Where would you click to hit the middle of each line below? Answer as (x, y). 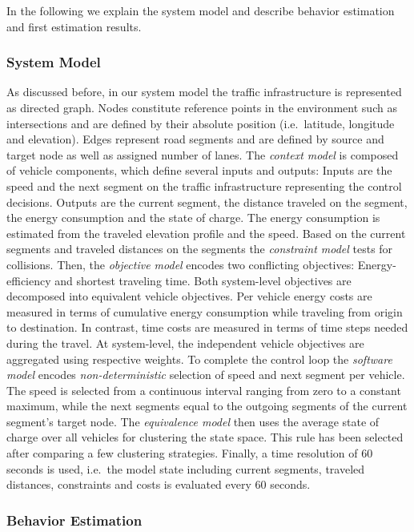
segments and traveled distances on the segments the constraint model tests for (200, 249)
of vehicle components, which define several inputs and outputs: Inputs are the (199, 170)
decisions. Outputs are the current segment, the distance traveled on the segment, (207, 202)
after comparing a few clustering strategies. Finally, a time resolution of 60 (190, 453)
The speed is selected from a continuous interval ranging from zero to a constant (204, 390)
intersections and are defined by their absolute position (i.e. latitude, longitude (201, 123)
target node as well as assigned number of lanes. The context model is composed (203, 154)
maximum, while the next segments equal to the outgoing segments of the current (207, 406)
